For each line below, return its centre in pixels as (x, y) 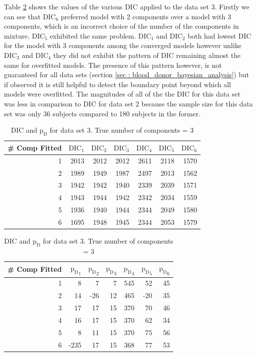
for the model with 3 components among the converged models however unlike (123, 45)
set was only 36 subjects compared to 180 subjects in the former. (102, 113)
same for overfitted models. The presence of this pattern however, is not (113, 65)
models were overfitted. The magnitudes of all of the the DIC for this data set (122, 94)
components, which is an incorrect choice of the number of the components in (122, 26)
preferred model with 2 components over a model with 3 (146, 16)
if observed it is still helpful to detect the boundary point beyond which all (118, 84)
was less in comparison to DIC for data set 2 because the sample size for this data (128, 103)
